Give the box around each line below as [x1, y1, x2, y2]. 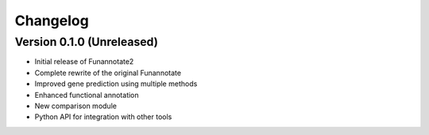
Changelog [14, 12, 89, 29]
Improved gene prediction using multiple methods [34, 79, 198, 88]
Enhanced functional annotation [34, 90, 139, 99]
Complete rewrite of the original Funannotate [34, 68, 182, 77]
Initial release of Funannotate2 [34, 57, 134, 66]
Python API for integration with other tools [34, 112, 172, 122]
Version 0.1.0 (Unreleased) [14, 35, 159, 49]
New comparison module [34, 101, 117, 111]
